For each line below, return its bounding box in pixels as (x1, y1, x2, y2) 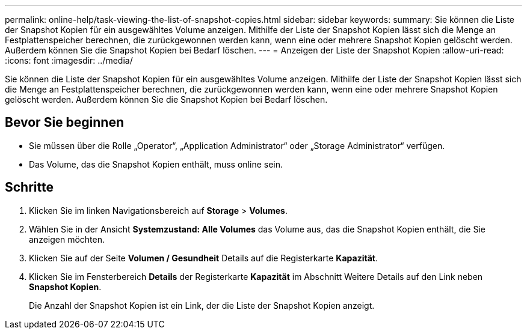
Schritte (5, 180, 54, 195)
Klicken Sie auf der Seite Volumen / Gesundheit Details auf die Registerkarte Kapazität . (29, 252, 378, 263)
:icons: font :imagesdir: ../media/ (5, 55, 133, 65)
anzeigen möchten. (29, 234, 105, 244)
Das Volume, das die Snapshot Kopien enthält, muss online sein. (29, 159, 283, 169)
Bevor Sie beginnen (5, 115, 125, 130)
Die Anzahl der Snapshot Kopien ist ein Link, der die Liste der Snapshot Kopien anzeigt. (29, 300, 375, 311)
